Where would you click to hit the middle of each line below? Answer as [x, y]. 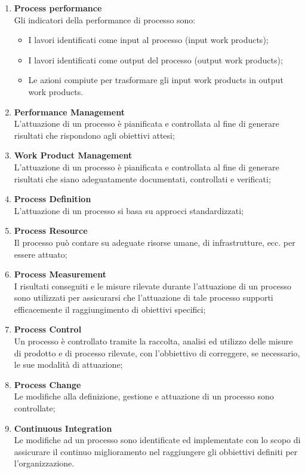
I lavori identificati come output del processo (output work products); [155, 59]
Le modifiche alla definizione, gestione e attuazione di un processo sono [144, 396]
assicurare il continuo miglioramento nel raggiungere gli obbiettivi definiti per [156, 451]
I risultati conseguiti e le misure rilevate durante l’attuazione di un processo [152, 286]
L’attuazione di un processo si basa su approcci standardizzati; [129, 210]
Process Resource [51, 231]
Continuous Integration [63, 428]
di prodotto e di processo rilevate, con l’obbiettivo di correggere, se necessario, [157, 353]
